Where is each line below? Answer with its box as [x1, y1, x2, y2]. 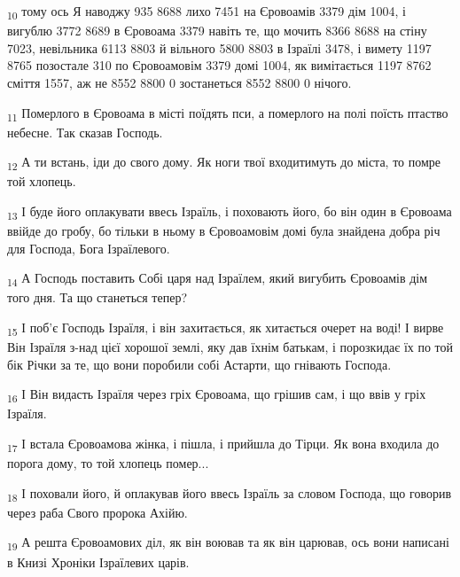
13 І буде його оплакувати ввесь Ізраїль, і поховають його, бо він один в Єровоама [7, 201, 452, 222]
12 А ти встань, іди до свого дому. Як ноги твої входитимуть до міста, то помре [7, 152, 441, 174]
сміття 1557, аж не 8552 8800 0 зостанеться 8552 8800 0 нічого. [7, 73, 352, 91]
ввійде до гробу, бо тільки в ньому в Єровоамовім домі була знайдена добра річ [7, 222, 441, 240]
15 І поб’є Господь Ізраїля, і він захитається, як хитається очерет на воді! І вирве [7, 317, 444, 339]
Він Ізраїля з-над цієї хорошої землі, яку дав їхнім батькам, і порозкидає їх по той [7, 338, 454, 356]
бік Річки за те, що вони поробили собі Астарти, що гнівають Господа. [7, 355, 392, 373]
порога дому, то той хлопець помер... [7, 454, 209, 472]
